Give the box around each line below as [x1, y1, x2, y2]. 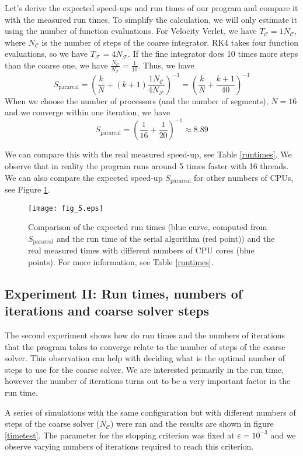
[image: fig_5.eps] [28, 204, 103, 212]
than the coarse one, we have [5, 59, 108, 71]
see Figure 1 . [5, 183, 50, 196]
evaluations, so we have [5, 47, 88, 60]
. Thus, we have [138, 59, 194, 71]
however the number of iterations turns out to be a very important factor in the [5, 375, 291, 387]
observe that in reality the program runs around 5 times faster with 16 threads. [5, 159, 289, 172]
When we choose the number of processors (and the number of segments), [5, 94, 269, 107]
